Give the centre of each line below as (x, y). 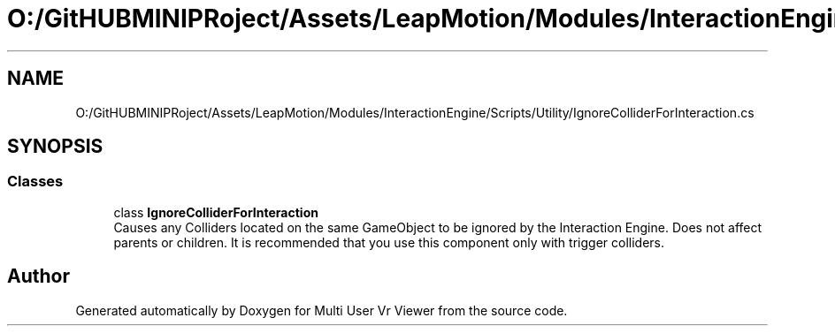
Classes (35, 182)
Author (38, 276)
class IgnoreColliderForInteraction (216, 212)
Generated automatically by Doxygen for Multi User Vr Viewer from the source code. (322, 310)
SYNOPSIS (55, 147)
